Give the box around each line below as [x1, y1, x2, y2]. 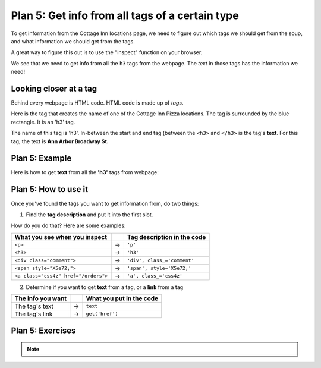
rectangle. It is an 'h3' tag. [11, 118, 75, 125]
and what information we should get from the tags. [11, 37, 135, 45]
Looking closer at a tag [11, 83, 97, 93]
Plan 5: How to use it [11, 184, 89, 194]
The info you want [14, 294, 67, 303]
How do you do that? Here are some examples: [11, 222, 126, 229]
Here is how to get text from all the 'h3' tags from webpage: [11, 169, 159, 176]
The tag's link [14, 310, 53, 318]
